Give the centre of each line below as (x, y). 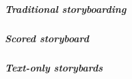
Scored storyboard (47, 38)
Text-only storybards (54, 67)
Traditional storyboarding (66, 9)
